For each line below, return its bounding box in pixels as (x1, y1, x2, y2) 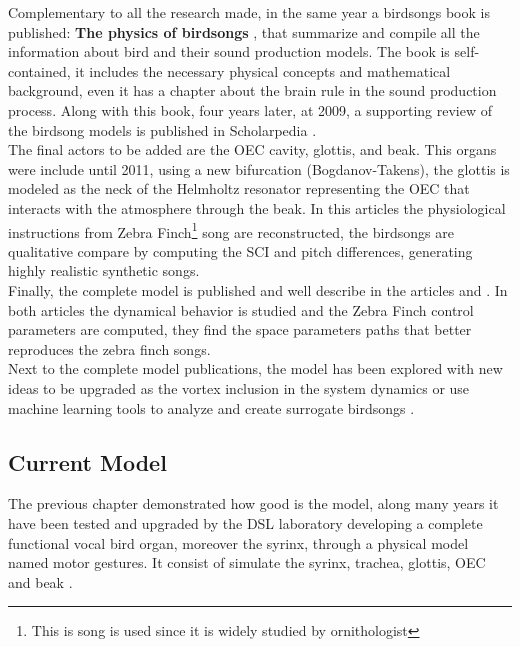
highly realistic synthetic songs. (8, 260, 200, 281)
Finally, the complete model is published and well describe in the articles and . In (8, 279, 508, 300)
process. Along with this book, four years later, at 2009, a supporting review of (8, 99, 493, 120)
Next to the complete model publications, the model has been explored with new (8, 358, 503, 379)
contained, (8, 60, 71, 81)
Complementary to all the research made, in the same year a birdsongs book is (8, 2, 490, 22)
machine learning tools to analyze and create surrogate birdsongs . (8, 397, 415, 418)
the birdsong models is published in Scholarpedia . (8, 119, 317, 140)
